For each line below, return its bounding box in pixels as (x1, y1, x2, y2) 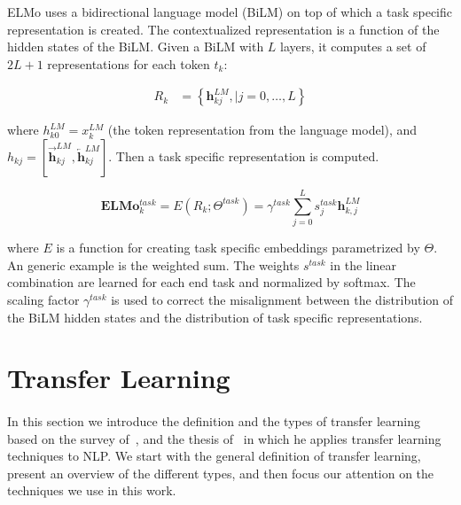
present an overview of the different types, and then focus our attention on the (7, 463, 434, 482)
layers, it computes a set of (280, 37, 426, 56)
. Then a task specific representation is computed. (108, 147, 379, 165)
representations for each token (47, 54, 210, 73)
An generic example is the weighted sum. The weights (7, 255, 300, 274)
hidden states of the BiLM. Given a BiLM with (7, 37, 264, 56)
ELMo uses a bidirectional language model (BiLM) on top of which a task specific (7, 3, 453, 20)
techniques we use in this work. (7, 481, 176, 500)
